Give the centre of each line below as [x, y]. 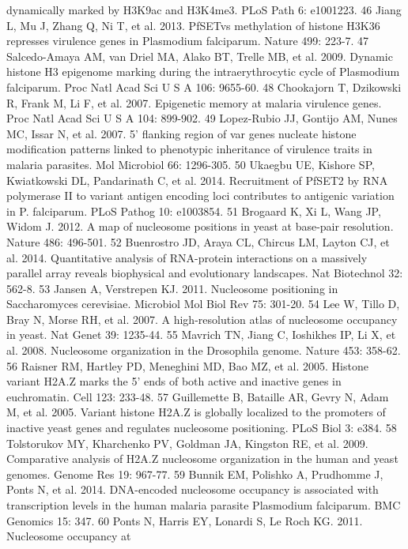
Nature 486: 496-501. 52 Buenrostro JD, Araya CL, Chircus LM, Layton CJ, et [198, 241]
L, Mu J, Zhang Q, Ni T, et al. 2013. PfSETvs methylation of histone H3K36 [193, 25]
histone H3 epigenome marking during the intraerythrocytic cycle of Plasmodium [203, 71]
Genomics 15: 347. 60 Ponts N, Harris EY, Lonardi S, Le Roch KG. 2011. [185, 520]
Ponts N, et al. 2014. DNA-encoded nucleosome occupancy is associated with [193, 489]
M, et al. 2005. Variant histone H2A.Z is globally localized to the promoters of [196, 412]
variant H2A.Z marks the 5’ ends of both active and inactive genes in [174, 381]
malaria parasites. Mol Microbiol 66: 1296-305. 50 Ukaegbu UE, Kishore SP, [191, 164]
